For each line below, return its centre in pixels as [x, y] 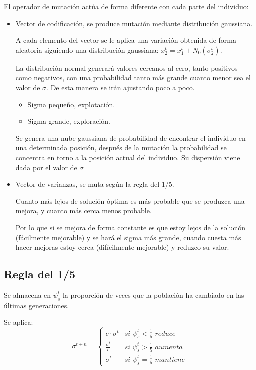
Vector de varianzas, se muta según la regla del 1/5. [95, 184]
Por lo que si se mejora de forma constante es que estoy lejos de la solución [131, 227]
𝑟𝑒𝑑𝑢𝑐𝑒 [165, 333]
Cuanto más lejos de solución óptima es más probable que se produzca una [130, 200]
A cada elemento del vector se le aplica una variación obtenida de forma [126, 40]
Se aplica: [19, 322]
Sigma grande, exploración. [69, 121]
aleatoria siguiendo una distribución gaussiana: [87, 50]
